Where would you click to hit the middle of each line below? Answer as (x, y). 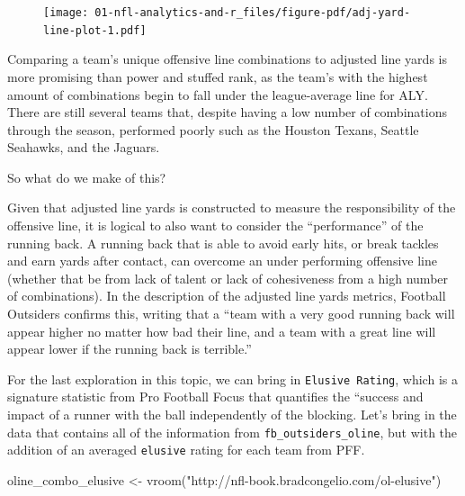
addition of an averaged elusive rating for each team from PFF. (186, 450)
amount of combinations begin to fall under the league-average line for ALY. (218, 94)
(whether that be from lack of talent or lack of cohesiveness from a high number (228, 278)
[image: (66, 13)
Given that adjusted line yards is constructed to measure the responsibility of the (232, 207)
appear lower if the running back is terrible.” (130, 349)
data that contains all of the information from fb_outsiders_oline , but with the (232, 432)
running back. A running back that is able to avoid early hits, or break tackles (223, 243)
